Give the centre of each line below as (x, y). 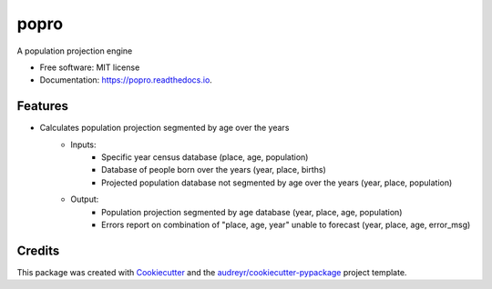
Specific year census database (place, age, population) (205, 157)
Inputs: (83, 144)
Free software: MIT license (90, 67)
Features (42, 106)
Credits (38, 250)
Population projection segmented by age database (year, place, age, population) (252, 212)
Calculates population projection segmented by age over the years (164, 128)
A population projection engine (75, 51)
